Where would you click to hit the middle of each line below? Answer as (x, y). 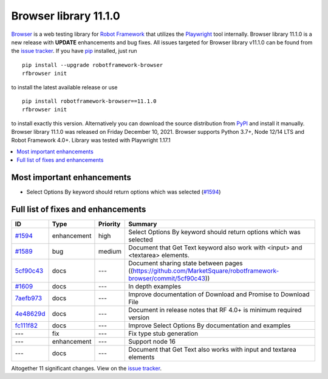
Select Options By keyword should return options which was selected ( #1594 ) (124, 192)
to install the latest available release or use (64, 87)
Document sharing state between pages (186, 263)
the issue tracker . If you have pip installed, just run (74, 51)
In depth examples (155, 287)
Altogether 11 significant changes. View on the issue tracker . (87, 369)
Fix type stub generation (163, 333)
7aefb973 (29, 298)
